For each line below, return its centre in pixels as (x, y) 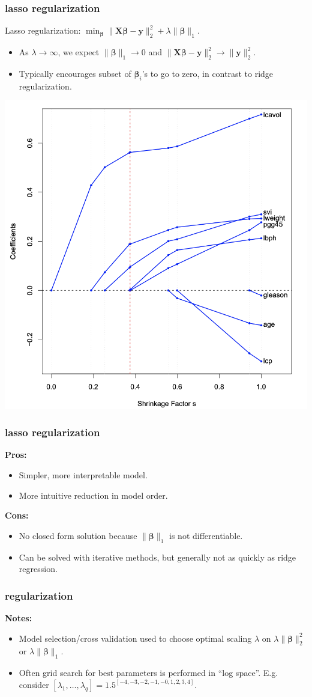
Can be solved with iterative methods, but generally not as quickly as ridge (157, 557)
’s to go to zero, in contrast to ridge (208, 73)
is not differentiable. (206, 535)
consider (34, 684)
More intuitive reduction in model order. (93, 495)
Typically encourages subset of (75, 73)
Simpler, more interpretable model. (83, 474)
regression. (38, 569)
